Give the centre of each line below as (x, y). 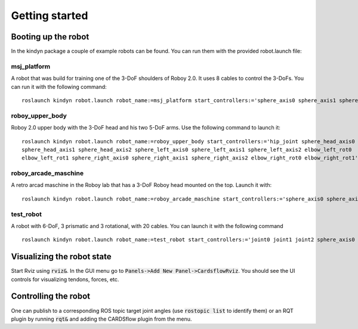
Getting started (50, 16)
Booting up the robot (50, 37)
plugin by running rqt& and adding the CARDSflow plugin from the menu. (101, 319)
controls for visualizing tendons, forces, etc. (65, 279)
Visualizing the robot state (61, 257)
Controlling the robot (51, 296)
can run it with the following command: (59, 87)
